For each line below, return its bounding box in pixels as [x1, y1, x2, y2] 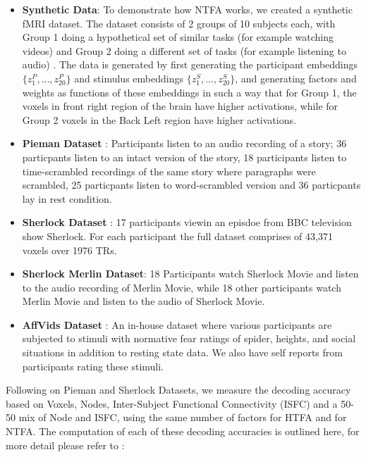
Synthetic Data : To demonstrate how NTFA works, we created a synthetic [22, 2, 353, 16]
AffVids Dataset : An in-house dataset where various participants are [22, 317, 332, 332]
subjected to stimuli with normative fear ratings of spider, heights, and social [22, 331, 356, 346]
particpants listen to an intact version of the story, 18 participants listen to [22, 149, 347, 164]
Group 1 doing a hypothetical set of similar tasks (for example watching [22, 30, 334, 44]
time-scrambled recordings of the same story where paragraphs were [22, 163, 316, 178]
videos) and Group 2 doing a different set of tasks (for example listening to [22, 43, 346, 58]
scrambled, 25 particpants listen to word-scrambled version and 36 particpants [22, 177, 361, 192]
